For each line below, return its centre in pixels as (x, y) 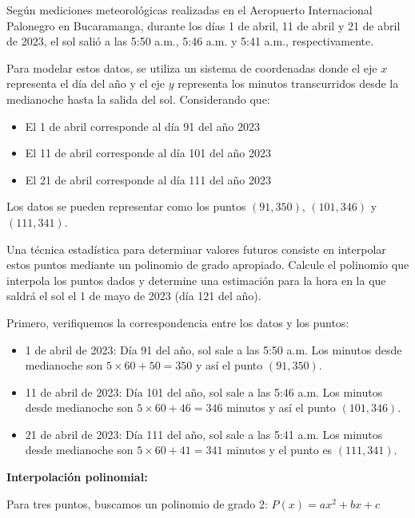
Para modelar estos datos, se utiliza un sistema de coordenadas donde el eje (192, 67)
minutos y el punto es (279, 450)
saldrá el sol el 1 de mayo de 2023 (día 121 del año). (134, 296)
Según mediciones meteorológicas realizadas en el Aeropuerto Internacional (190, 10)
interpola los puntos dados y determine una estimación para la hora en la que (196, 280)
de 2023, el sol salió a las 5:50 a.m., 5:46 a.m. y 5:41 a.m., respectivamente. (190, 41)
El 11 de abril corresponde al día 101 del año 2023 (148, 153)
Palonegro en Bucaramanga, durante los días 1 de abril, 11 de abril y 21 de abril (204, 25)
